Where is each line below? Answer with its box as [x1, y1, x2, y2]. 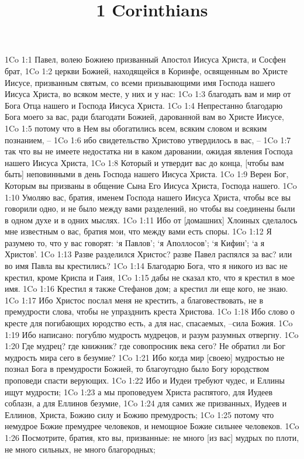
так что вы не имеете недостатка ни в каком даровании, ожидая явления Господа [5, 145, 293, 157]
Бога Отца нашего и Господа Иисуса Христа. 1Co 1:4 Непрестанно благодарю [5, 99, 283, 111]
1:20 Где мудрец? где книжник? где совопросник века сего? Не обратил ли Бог [5, 340, 286, 352]
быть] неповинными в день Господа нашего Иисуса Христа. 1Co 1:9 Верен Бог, [5, 168, 289, 180]
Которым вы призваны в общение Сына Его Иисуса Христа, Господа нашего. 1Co [5, 179, 297, 191]
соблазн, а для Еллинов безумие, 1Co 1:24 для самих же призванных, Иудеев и [5, 397, 287, 409]
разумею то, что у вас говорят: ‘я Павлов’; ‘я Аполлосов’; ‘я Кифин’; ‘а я [5, 236, 265, 249]
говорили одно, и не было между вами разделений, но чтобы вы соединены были [5, 202, 295, 215]
